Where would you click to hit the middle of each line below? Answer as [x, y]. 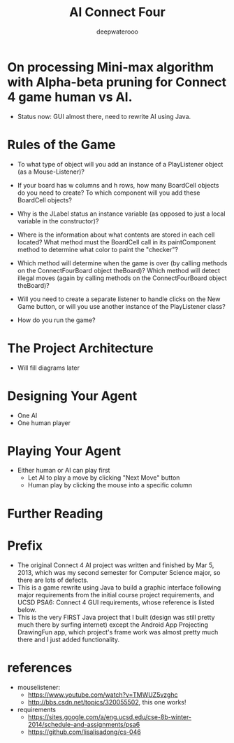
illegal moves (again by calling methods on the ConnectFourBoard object [122, 278]
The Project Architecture [80, 348]
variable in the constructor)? [58, 221]
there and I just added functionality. [68, 639]
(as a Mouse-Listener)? [51, 172]
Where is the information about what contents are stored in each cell [116, 235]
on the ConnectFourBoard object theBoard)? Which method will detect [119, 270]
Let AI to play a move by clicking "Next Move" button [104, 478]
